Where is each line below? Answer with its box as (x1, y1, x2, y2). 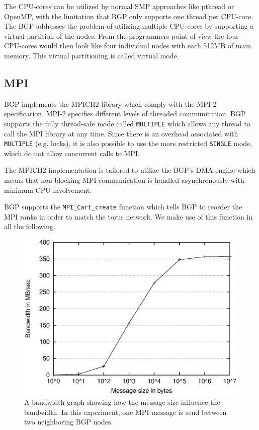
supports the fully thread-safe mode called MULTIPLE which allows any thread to (4, 118, 250, 128)
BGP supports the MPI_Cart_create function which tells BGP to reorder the (4, 201, 242, 212)
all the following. (4, 221, 55, 232)
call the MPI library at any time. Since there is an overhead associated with (4, 128, 238, 138)
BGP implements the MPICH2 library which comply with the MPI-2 (4, 98, 217, 109)
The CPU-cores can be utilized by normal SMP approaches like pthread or (4, 1, 234, 11)
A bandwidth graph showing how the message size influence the (24, 397, 220, 407)
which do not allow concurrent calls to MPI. (4, 148, 140, 158)
